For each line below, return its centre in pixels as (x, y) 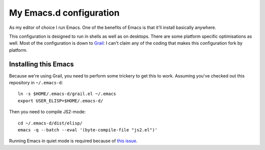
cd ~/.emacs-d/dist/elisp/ (50, 123)
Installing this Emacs (41, 64)
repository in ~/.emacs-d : (36, 83)
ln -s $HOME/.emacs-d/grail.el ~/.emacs (67, 94)
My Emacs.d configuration (64, 13)
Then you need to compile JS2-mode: (47, 112)
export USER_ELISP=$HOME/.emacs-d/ (61, 101)
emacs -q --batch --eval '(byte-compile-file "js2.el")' (88, 130)
